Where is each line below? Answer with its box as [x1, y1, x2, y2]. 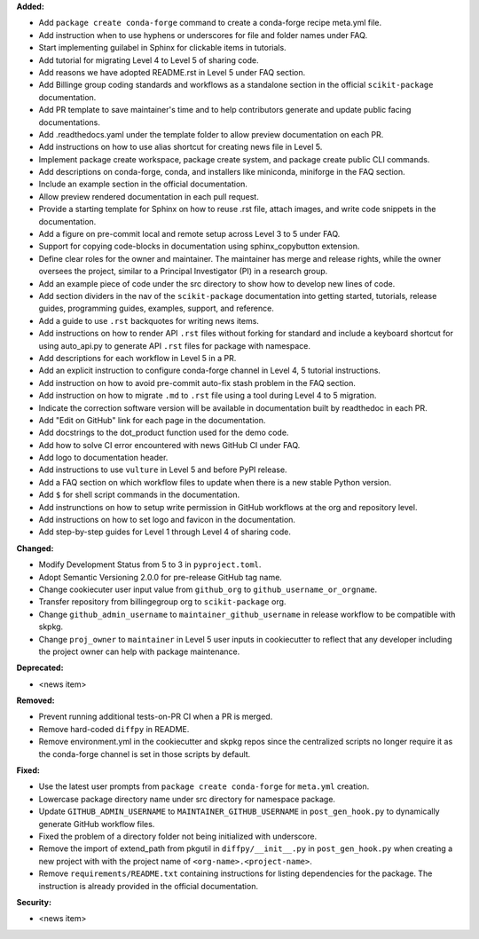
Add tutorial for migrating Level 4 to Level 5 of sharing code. [38, 54, 259, 66]
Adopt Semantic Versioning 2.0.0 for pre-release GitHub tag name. [38, 572, 283, 582]
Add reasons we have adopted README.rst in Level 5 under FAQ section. [38, 67, 306, 77]
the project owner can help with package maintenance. [38, 646, 240, 657]
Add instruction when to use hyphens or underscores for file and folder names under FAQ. [38, 29, 368, 40]
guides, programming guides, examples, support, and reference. [38, 303, 274, 314]
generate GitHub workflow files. [38, 818, 155, 829]
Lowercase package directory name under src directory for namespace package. [38, 793, 336, 804]
